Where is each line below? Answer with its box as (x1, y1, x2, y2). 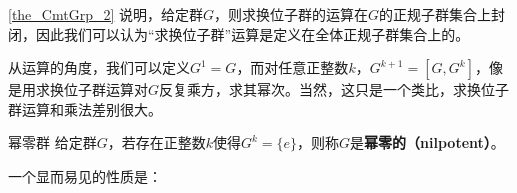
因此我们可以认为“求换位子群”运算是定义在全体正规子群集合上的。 (35, 23, 470, 44)
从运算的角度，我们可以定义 (8, 57, 190, 78)
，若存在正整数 (107, 132, 206, 153)
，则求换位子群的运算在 (214, 4, 369, 24)
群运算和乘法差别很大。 (8, 98, 162, 119)
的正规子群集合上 (379, 4, 492, 24)
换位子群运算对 (49, 79, 148, 100)
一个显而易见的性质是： (8, 165, 162, 186)
